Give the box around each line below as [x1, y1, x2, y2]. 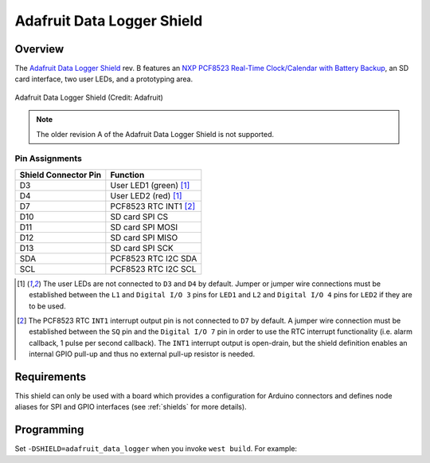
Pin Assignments [14, 153, 83, 164]
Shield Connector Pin [19, 169, 102, 180]
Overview [14, 42, 64, 56]
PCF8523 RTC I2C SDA [110, 253, 197, 264]
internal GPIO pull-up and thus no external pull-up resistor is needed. [29, 349, 256, 359]
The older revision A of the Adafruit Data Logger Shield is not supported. [36, 129, 275, 139]
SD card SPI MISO [110, 232, 178, 243]
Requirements [14, 370, 87, 383]
